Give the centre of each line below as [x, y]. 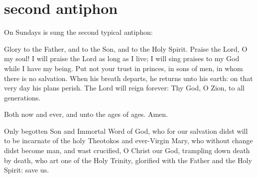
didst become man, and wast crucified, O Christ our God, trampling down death [127, 150]
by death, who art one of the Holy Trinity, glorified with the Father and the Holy [128, 160]
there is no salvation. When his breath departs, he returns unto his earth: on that [128, 78]
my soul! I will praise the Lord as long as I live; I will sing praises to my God [122, 58]
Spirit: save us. [27, 170]
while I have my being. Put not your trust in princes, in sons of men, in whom [124, 68]
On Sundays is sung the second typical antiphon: [78, 32]
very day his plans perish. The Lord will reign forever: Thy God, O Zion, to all [125, 88]
